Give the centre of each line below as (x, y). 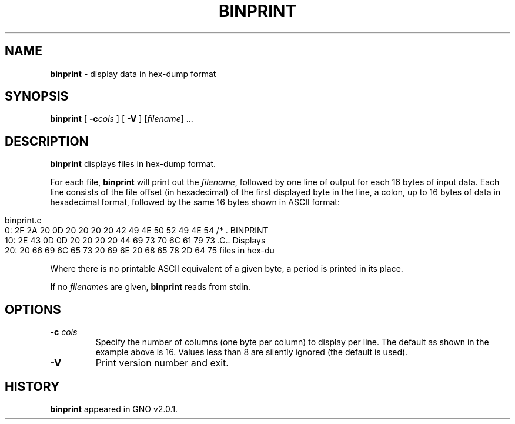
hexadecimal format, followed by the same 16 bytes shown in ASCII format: (195, 202)
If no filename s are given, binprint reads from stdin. (150, 287)
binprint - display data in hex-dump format (133, 74)
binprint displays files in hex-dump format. (133, 164)
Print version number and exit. (162, 363)
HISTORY (32, 386)
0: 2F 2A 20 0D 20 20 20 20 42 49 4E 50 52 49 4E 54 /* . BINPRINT (137, 231)
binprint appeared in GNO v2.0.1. (114, 409)
